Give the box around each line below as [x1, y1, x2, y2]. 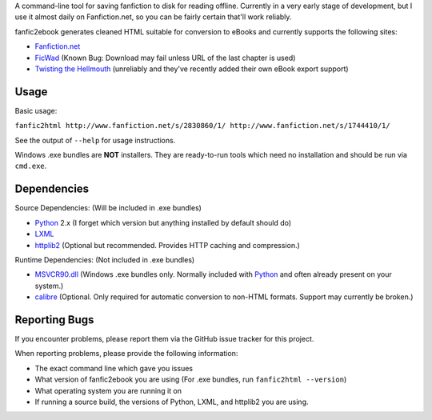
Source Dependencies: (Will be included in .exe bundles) [14, 203, 202, 213]
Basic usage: [14, 106, 58, 115]
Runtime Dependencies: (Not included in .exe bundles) [14, 254, 195, 264]
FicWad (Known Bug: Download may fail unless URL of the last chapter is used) [34, 53, 296, 62]
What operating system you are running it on [34, 386, 182, 395]
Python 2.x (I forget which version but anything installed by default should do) [34, 218, 292, 227]
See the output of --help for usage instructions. [14, 135, 176, 145]
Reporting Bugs [14, 313, 94, 326]
